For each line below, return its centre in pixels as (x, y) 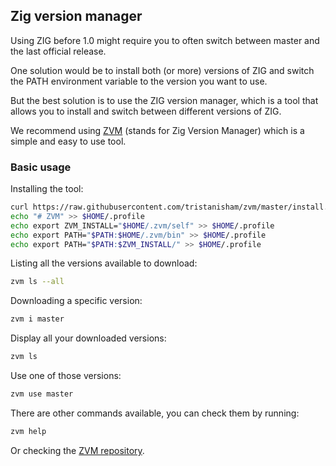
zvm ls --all (37, 282)
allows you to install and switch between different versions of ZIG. (146, 111)
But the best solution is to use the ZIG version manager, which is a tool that (164, 100)
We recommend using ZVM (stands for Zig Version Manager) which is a (157, 130)
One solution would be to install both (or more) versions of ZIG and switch (162, 70)
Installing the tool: (47, 189)
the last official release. (58, 51)
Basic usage (41, 167)
